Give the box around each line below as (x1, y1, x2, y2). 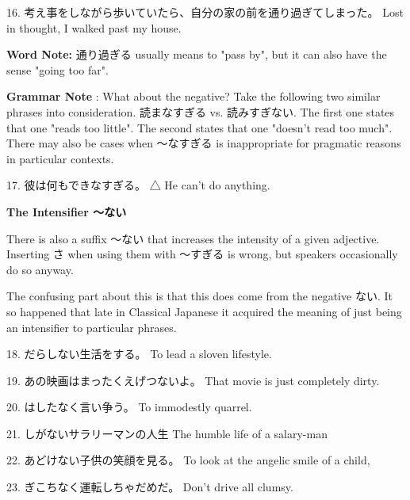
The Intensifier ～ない (6, 203, 127, 219)
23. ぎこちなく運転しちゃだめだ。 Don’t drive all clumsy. (6, 479, 293, 495)
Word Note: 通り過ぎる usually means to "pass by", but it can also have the (6, 46, 387, 63)
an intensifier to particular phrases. (6, 319, 177, 335)
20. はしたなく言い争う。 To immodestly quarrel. (6, 399, 252, 415)
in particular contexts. (6, 150, 114, 166)
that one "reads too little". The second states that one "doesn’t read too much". (6, 119, 393, 135)
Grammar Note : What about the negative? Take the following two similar (6, 88, 381, 105)
